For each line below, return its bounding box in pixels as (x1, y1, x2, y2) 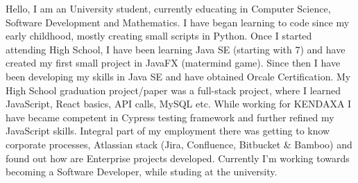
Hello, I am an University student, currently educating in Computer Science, (6, 1, 331, 15)
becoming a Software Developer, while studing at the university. (6, 164, 278, 179)
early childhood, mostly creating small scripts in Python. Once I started (6, 28, 312, 43)
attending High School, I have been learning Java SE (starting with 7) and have (6, 42, 346, 56)
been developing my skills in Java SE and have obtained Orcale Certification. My (6, 69, 351, 83)
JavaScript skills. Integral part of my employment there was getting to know (6, 123, 330, 138)
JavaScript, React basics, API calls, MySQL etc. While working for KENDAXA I (6, 96, 352, 111)
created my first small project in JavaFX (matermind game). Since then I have (6, 55, 341, 70)
